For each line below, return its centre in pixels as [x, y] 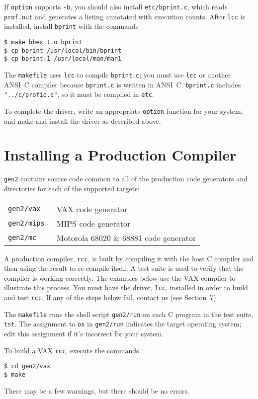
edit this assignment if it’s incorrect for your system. [84, 333]
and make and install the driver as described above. [83, 120]
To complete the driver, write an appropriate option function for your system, [124, 111]
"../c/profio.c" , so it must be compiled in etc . [79, 94]
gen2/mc [22, 238]
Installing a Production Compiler [120, 155]
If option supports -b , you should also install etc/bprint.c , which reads [116, 6]
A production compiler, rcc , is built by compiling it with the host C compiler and [129, 258]
